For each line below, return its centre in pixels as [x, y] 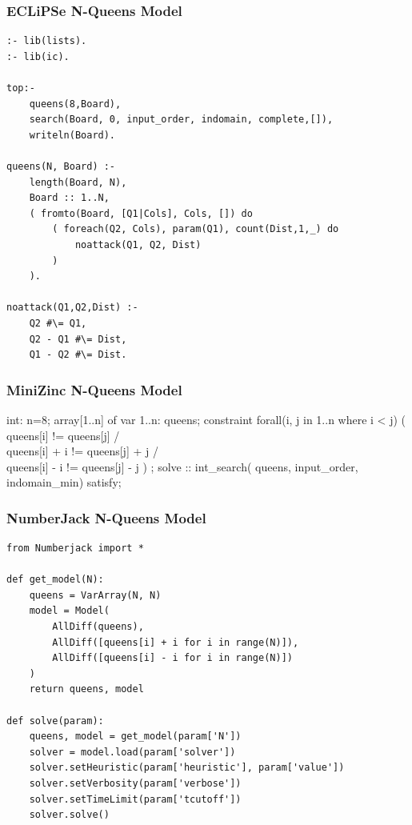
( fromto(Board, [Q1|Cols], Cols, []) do [141, 213]
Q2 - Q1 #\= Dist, [78, 339]
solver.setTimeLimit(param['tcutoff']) [135, 799]
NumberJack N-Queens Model [106, 517]
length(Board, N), [78, 182]
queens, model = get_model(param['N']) [135, 737]
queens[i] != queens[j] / [63, 435]
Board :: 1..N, [69, 198]
